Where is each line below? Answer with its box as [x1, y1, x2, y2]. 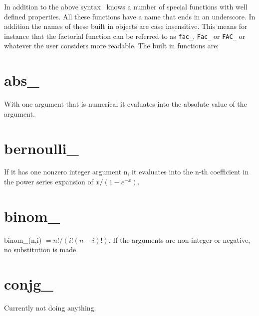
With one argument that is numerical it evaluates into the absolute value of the [4, 99, 247, 109]
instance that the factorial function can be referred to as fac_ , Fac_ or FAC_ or [4, 30, 245, 41]
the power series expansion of [4, 176, 93, 187]
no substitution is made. [4, 244, 78, 255]
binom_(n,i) [4, 234, 42, 245]
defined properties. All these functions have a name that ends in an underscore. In [4, 11, 256, 21]
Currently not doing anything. [4, 303, 96, 313]
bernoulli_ [4, 138, 79, 158]
